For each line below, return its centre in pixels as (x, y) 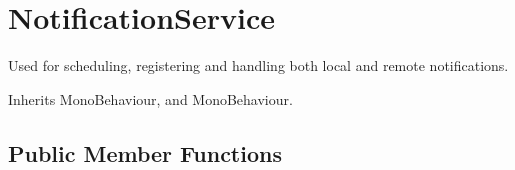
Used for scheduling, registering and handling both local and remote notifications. (258, 65)
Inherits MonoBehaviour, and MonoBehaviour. (150, 98)
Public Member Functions (145, 152)
